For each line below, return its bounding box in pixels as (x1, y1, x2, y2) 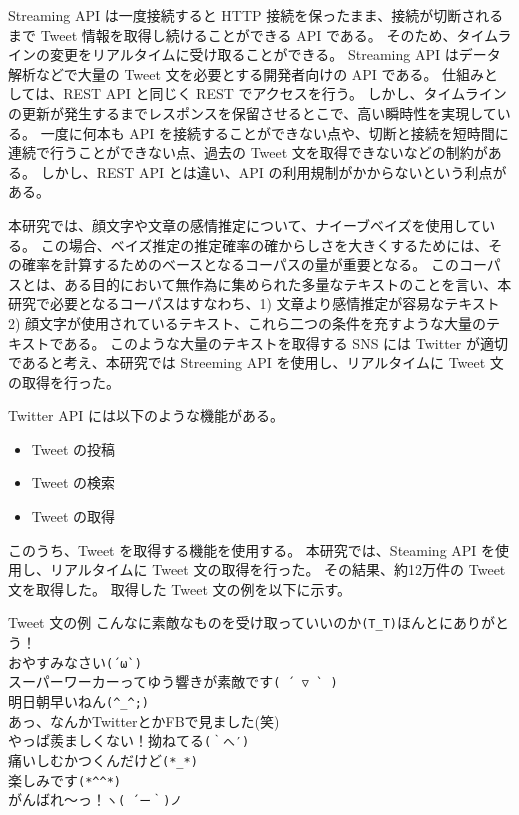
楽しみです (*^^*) (8, 769, 121, 790)
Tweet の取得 (31, 506, 115, 527)
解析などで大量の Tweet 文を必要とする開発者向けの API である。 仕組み (8, 63, 485, 84)
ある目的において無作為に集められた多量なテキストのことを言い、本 (63, 273, 512, 294)
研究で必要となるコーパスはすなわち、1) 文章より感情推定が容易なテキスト (8, 293, 500, 314)
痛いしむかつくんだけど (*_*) (8, 749, 198, 770)
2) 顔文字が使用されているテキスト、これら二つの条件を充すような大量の (8, 312, 486, 333)
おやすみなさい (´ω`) (8, 651, 142, 672)
